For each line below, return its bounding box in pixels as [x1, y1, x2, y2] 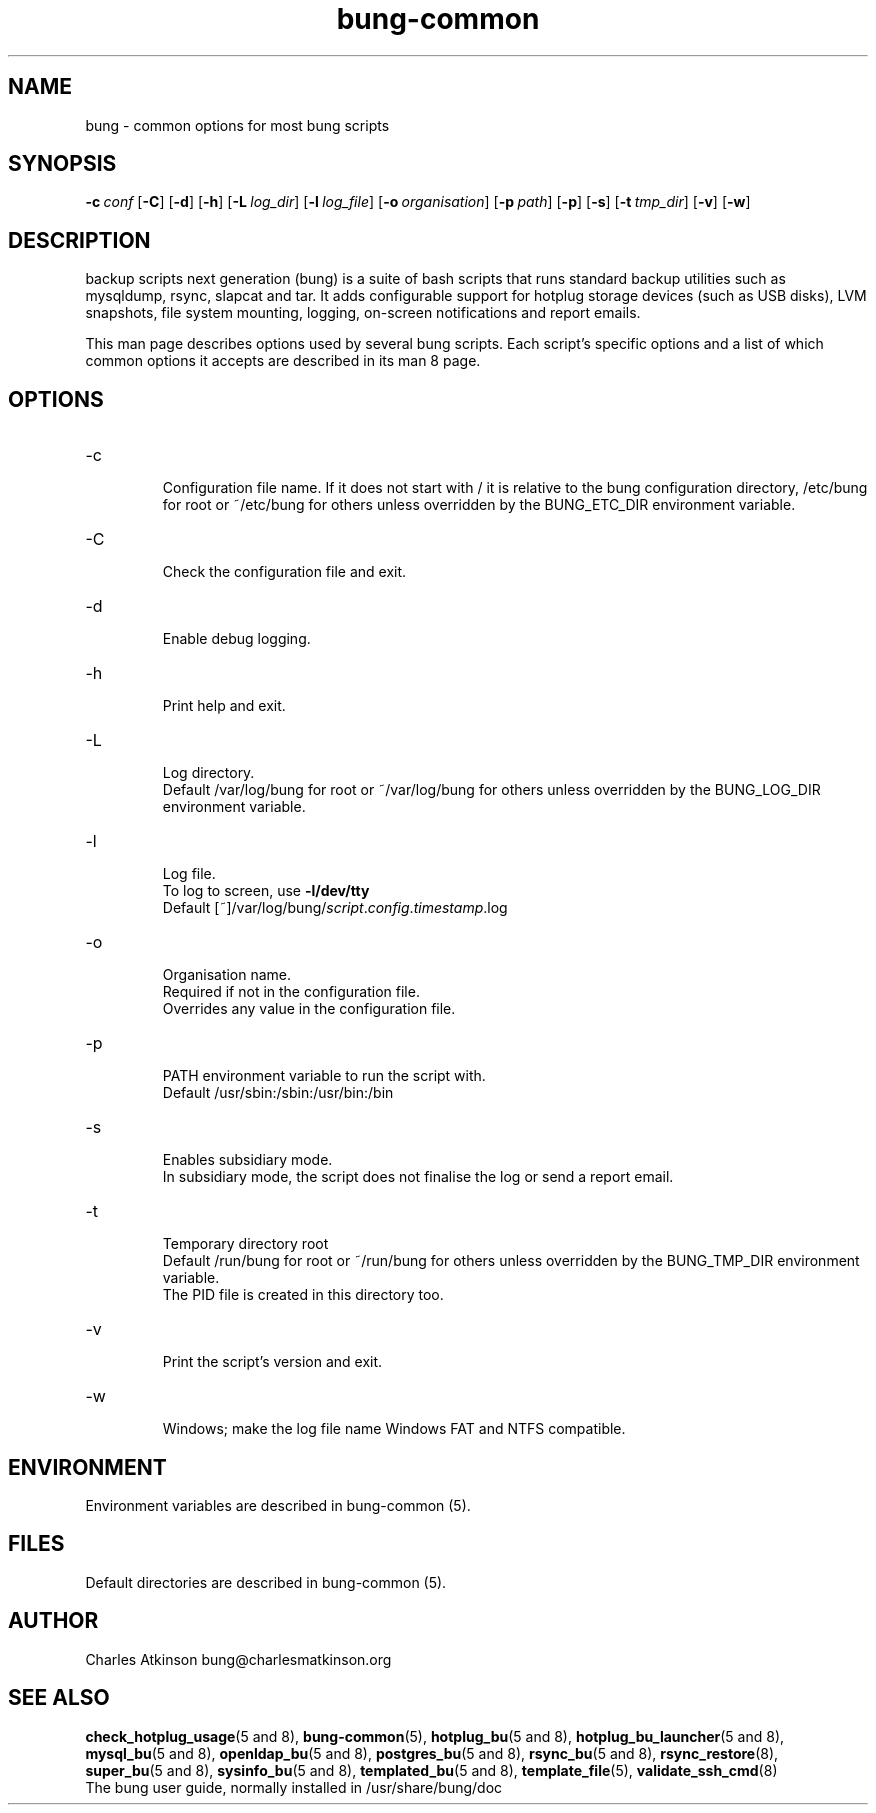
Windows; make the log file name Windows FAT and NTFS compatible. [162, 1420, 626, 1438]
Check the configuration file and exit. [162, 563, 407, 581]
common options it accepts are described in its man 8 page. [85, 352, 481, 370]
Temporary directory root [162, 1235, 329, 1253]
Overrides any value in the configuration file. [162, 1000, 456, 1018]
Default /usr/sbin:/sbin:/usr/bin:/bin [162, 1084, 394, 1102]
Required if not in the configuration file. [162, 983, 420, 1001]
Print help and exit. [162, 697, 286, 715]
